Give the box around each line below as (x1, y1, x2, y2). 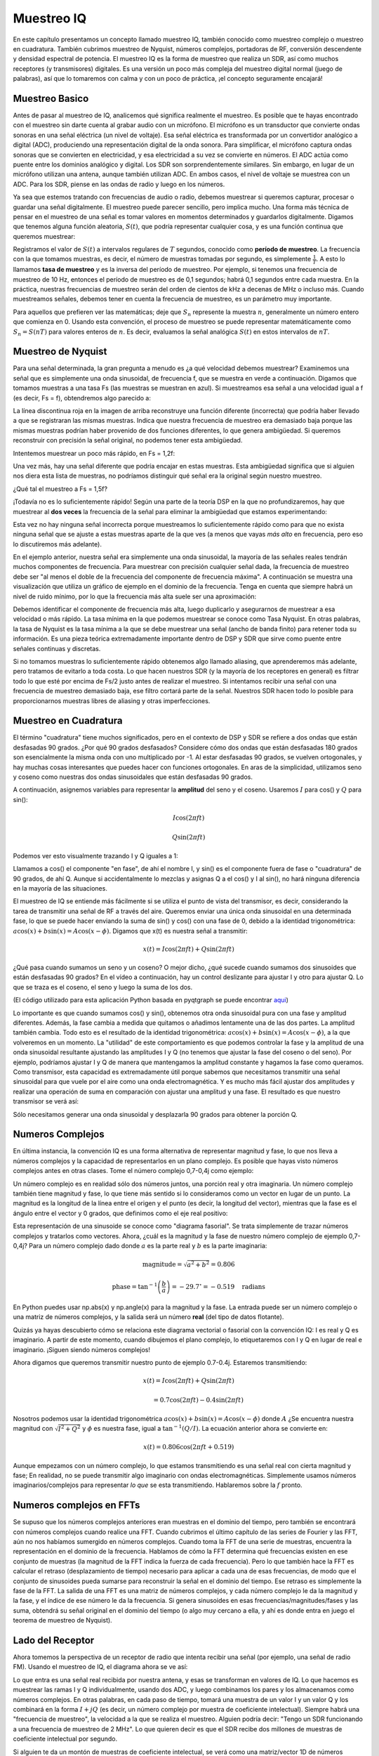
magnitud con (13, 1424, 53, 1433)
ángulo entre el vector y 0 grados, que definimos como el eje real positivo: (13, 1209, 228, 1217)
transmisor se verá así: (13, 1097, 79, 1106)
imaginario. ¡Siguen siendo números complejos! (13, 1345, 151, 1354)
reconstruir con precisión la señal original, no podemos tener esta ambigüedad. (13, 436, 243, 445)
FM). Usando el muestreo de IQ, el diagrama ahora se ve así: (13, 1663, 188, 1671)
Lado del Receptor (13, 1634, 95, 1646)
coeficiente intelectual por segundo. (13, 1735, 118, 1743)
